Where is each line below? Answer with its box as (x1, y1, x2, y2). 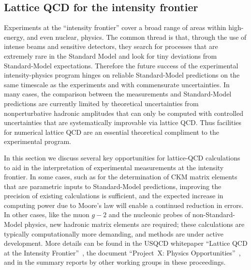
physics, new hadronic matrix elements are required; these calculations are (24, 219, 245, 229)
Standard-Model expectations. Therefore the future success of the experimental (4, 60, 238, 70)
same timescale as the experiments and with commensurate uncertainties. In (4, 79, 230, 89)
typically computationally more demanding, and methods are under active (4, 228, 224, 238)
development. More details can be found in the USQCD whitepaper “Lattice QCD (4, 238, 248, 248)
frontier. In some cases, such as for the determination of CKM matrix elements (4, 172, 237, 182)
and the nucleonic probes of (108, 209, 191, 220)
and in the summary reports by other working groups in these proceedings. (4, 257, 226, 267)
